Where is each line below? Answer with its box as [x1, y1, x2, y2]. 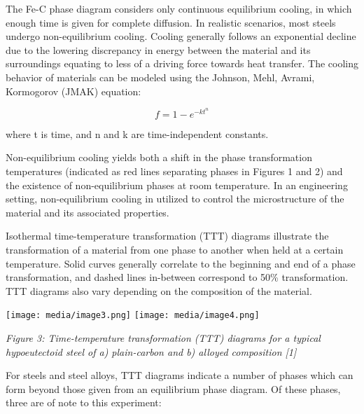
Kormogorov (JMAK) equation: [6, 83, 141, 98]
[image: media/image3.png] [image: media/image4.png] [6, 310, 260, 321]
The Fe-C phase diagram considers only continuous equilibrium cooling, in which [6, 1, 352, 15]
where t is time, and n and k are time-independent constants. [6, 126, 269, 141]
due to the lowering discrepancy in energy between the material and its [6, 42, 311, 57]
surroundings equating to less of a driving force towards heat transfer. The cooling [6, 56, 358, 71]
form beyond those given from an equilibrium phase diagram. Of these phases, [6, 381, 341, 396]
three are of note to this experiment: [6, 395, 162, 410]
